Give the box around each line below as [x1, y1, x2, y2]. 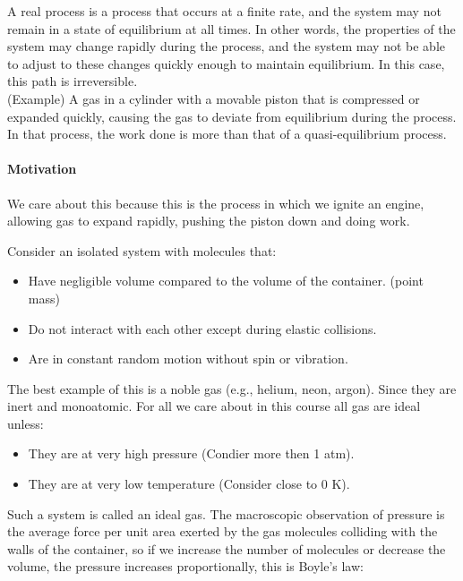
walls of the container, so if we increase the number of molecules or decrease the [7, 539, 446, 558]
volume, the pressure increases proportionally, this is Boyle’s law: [7, 557, 364, 576]
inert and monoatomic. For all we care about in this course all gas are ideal [7, 397, 421, 415]
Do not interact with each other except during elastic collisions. [28, 319, 377, 337]
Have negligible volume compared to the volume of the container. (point [28, 271, 424, 290]
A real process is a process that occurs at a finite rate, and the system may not [7, 2, 442, 20]
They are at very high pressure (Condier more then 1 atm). [28, 444, 355, 463]
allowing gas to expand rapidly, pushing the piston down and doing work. [7, 211, 410, 230]
